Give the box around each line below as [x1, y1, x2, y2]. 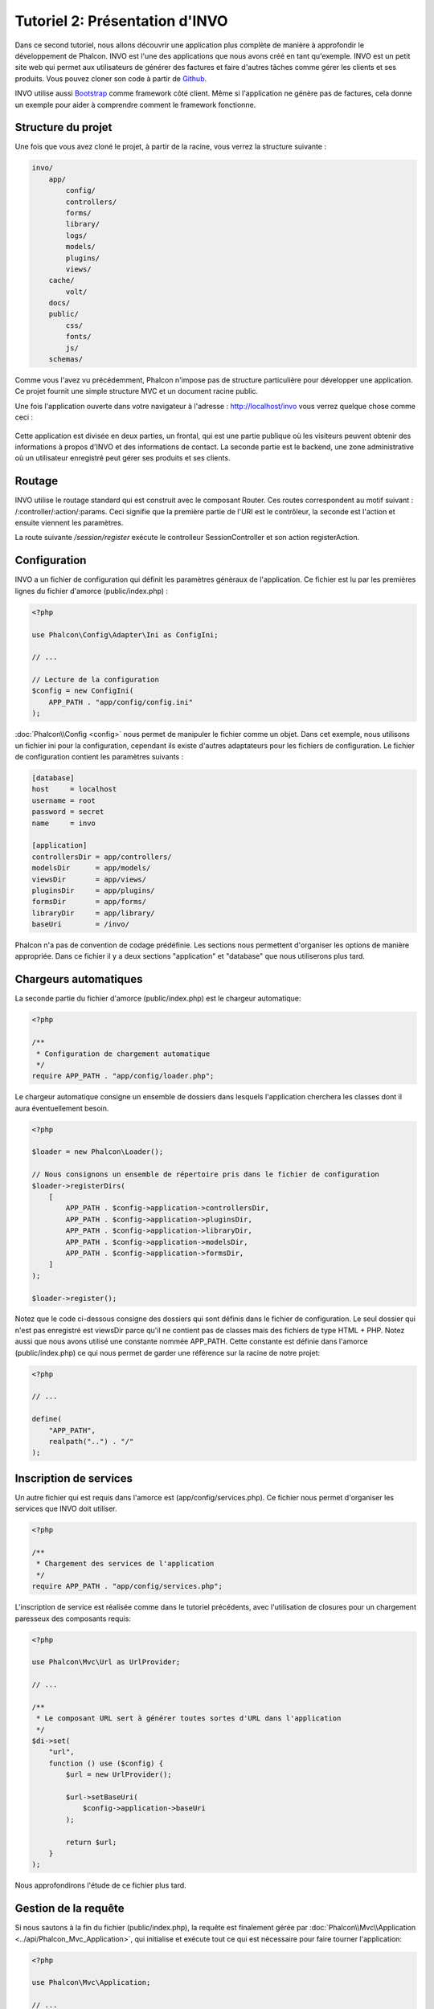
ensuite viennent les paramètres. [14, 518, 124, 528]
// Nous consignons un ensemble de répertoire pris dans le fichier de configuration [31, 1170, 379, 1179]
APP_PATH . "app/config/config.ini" [48, 698, 193, 706]
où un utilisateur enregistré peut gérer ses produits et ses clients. [14, 453, 231, 463]
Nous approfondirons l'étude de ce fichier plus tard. [14, 1880, 186, 1890]
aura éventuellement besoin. [14, 1103, 109, 1113]
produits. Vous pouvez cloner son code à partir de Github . [14, 73, 207, 84]
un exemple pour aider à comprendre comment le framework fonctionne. [14, 100, 256, 109]
